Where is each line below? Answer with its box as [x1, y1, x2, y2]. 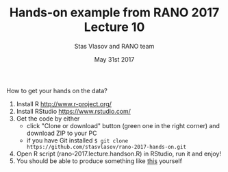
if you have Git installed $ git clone [26, 136, 129, 145]
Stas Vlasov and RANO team [74, 42, 155, 50]
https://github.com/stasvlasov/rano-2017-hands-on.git [26, 143, 186, 150]
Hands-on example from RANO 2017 [9, 5, 220, 21]
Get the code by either [16, 114, 80, 123]
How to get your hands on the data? [6, 86, 107, 95]
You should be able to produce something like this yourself [16, 156, 183, 165]
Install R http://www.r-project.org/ [16, 99, 112, 108]
